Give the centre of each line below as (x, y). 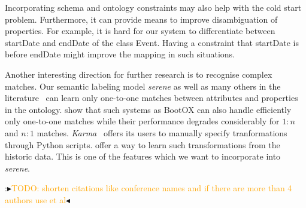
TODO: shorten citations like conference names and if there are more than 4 (152, 188)
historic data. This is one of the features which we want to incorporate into (143, 156)
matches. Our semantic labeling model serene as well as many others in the (143, 86)
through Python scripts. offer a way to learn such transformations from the (143, 144)
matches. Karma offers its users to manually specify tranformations (162, 132)
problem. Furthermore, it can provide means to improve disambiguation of (141, 19)
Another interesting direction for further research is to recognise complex (139, 74)
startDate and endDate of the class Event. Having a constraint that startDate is (152, 42)
